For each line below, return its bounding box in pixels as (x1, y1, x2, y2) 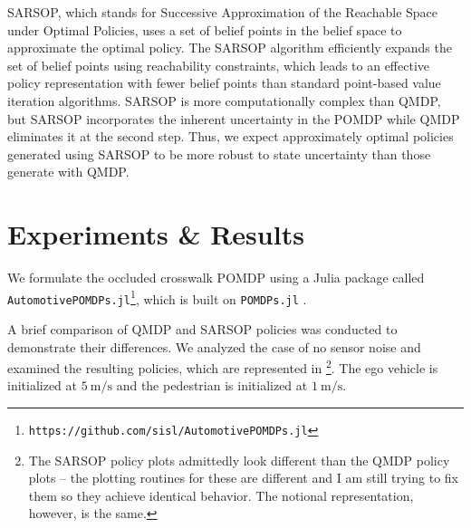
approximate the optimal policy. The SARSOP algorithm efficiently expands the (7, 38, 452, 57)
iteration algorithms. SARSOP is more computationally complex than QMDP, (7, 91, 441, 110)
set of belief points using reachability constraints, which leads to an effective (7, 55, 430, 74)
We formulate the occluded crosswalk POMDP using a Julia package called (7, 268, 425, 287)
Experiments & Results (7, 216, 304, 253)
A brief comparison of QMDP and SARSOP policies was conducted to (7, 319, 398, 338)
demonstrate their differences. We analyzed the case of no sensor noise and (7, 337, 421, 356)
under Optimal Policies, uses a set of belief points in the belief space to (7, 20, 402, 39)
